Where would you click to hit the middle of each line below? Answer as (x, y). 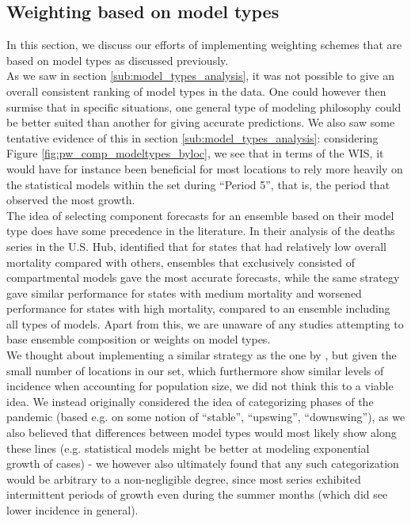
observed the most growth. (71, 200)
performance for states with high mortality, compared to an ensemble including (198, 308)
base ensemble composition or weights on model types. (139, 339)
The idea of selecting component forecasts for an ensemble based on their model (200, 215)
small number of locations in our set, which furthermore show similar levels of (195, 370)
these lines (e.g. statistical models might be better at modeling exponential (188, 448)
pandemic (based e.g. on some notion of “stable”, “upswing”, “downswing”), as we (206, 417)
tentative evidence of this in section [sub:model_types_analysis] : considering (192, 137)
